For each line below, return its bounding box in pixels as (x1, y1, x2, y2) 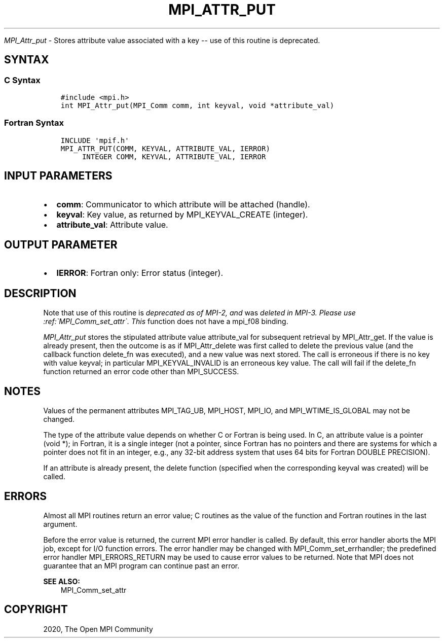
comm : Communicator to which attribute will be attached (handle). (56, 199, 310, 209)
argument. (43, 519, 78, 528)
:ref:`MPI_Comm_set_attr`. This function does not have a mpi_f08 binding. (43, 317, 288, 326)
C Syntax (4, 75, 41, 85)
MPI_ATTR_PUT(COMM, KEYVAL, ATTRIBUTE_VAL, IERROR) (60, 144, 270, 153)
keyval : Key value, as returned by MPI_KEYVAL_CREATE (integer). (56, 209, 308, 220)
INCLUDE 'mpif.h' (60, 136, 129, 145)
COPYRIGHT (4, 603, 68, 616)
